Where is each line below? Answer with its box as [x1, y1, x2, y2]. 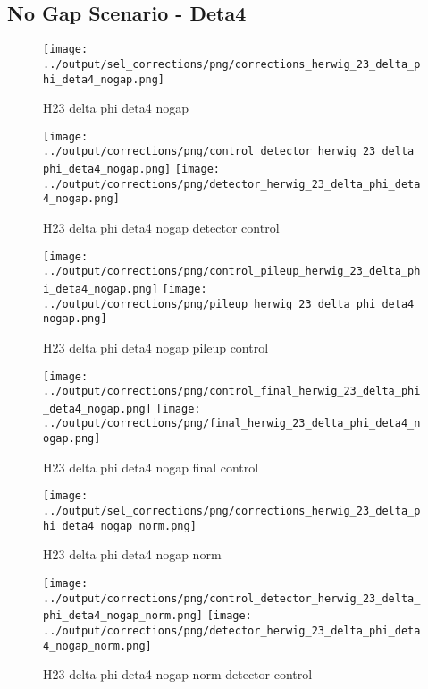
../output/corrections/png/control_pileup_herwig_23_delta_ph [43, 265, 421, 278]
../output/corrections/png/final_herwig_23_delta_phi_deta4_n [43, 417, 421, 430]
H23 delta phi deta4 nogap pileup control [43, 337, 269, 356]
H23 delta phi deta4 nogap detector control [43, 218, 280, 237]
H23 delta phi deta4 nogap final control [43, 457, 259, 476]
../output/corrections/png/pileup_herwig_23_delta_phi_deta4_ [43, 297, 421, 310]
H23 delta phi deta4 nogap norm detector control [43, 665, 313, 684]
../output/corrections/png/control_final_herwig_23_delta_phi [43, 385, 421, 398]
